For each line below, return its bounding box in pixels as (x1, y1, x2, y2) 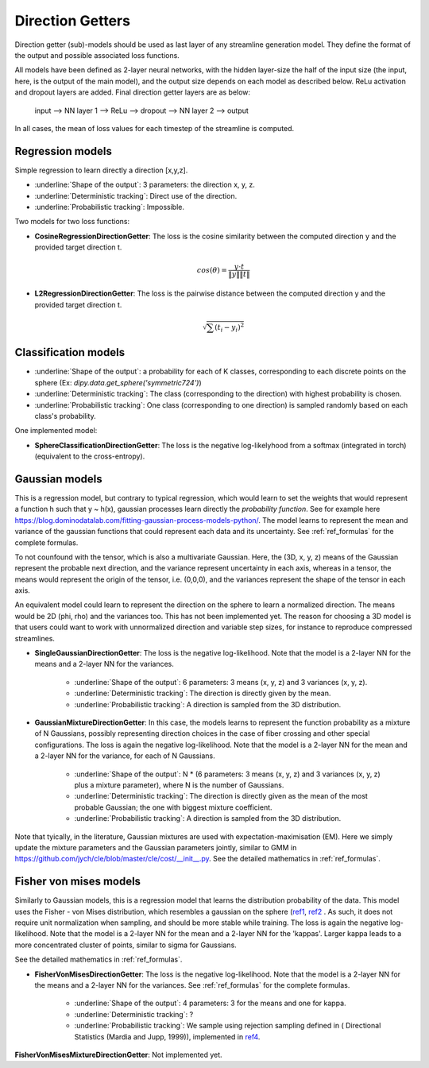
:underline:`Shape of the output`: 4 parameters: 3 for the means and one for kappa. (74, 998, 346, 1008)
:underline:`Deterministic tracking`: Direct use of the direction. (34, 191, 238, 200)
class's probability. (34, 411, 97, 420)
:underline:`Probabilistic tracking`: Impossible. (34, 202, 185, 211)
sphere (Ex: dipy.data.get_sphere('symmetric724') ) (34, 377, 202, 387)
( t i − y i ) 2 (214, 321, 245, 334)
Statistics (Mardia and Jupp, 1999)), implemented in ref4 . (74, 1031, 261, 1041)
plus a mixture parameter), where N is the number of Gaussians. (74, 780, 284, 790)
